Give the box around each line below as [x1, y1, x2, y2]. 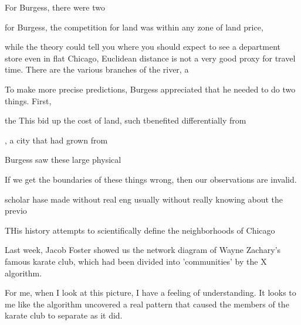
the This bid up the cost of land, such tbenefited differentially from [5, 114, 246, 126]
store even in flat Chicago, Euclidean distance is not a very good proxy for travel [5, 52, 296, 64]
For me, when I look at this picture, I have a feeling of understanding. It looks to [5, 286, 296, 299]
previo [5, 204, 27, 217]
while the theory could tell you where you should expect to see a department [5, 40, 281, 53]
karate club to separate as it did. [5, 309, 123, 321]
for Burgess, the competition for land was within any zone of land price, [5, 20, 263, 33]
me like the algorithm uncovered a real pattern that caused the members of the [5, 297, 289, 310]
